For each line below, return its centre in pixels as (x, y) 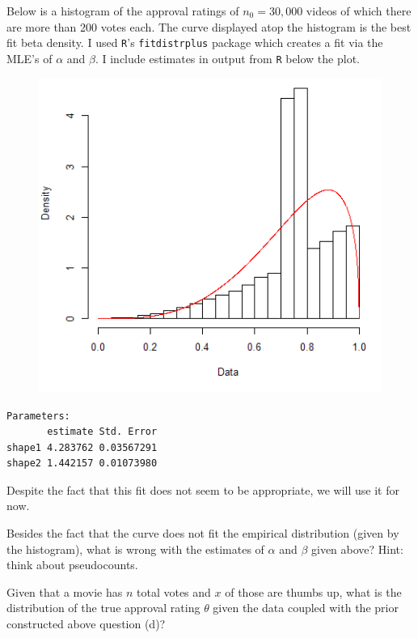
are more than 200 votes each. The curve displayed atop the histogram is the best (209, 26)
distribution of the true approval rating (103, 608)
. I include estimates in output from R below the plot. (227, 58)
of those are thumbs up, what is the (313, 591)
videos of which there (359, 11)
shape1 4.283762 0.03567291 (82, 447)
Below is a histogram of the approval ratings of (123, 11)
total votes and (174, 591)
